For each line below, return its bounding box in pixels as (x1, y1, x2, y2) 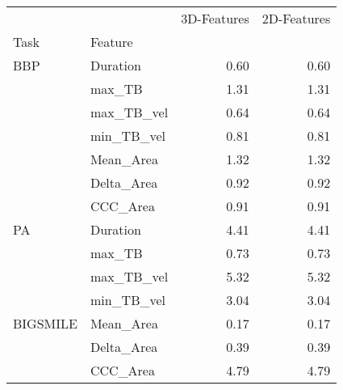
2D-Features (261, 9, 331, 28)
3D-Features (181, 9, 249, 28)
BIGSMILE (13, 314, 77, 333)
